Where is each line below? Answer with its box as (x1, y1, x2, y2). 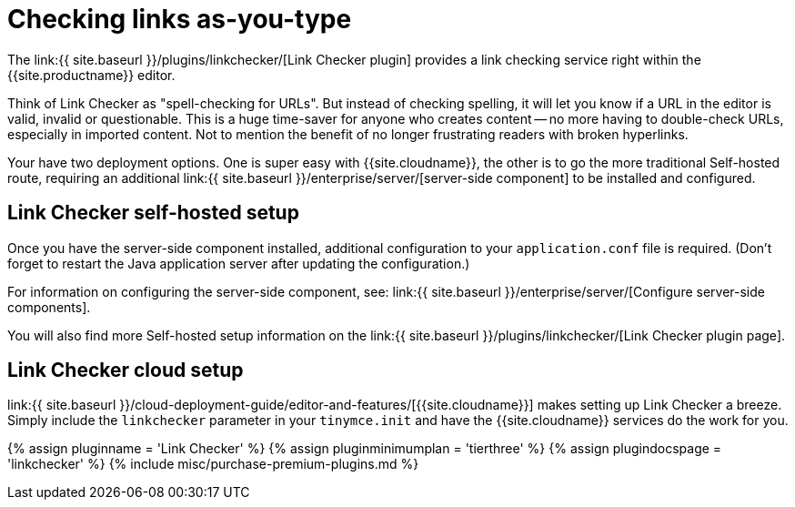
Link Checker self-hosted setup (7, 201, 299, 225)
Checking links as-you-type (7, 4, 352, 35)
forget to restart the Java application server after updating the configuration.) (7, 255, 470, 271)
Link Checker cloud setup (7, 359, 244, 382)
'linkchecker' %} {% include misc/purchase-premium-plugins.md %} (7, 456, 419, 472)
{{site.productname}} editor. (7, 66, 176, 83)
